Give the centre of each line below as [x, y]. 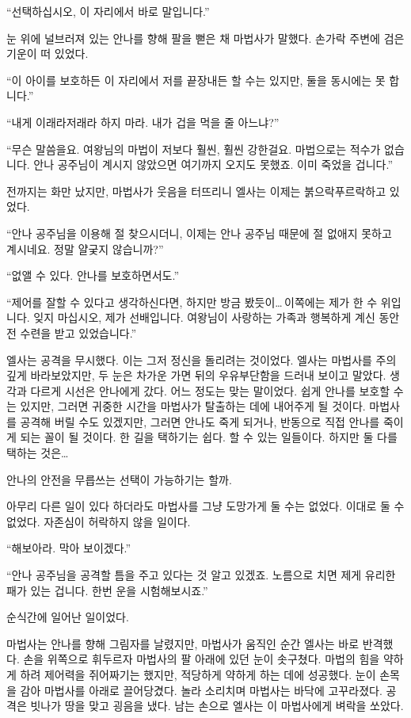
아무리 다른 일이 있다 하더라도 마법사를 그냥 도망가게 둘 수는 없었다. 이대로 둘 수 [205, 506]
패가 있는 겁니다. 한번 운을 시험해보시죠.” [107, 590]
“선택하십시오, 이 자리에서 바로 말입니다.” [108, 11]
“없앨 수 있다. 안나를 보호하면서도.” [93, 275]
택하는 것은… [38, 453]
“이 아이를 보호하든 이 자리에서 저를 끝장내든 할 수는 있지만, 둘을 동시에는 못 [196, 80]
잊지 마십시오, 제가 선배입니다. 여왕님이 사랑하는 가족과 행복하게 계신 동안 [217, 317]
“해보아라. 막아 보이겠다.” [69, 548]
